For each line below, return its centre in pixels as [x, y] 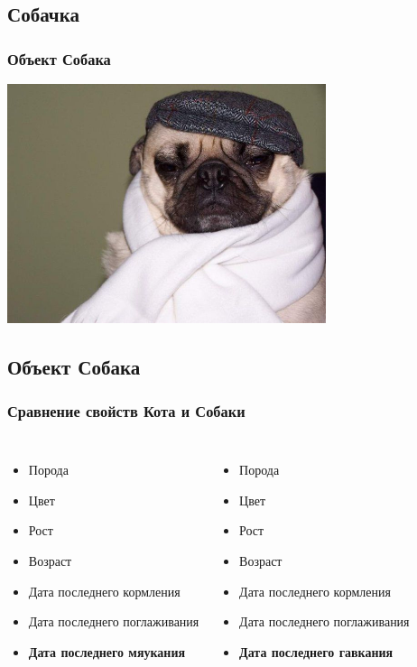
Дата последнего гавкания [316, 651]
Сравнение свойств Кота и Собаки [126, 410]
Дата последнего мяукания [107, 651]
